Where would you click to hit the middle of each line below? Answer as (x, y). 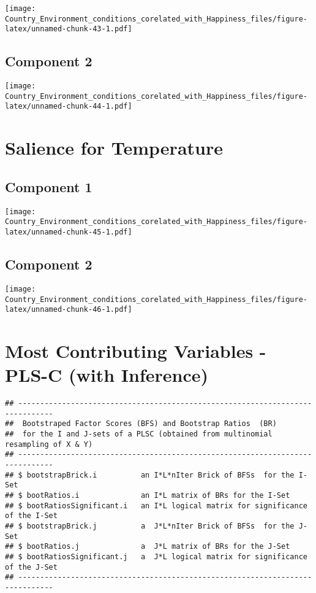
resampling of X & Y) (49, 444)
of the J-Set (31, 567)
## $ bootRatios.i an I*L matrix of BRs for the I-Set (148, 496)
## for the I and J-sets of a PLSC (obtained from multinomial (139, 434)
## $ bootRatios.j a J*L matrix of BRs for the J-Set (148, 547)
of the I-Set (31, 516)
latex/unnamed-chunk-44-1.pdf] (69, 107)
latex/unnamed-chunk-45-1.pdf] (69, 232)
